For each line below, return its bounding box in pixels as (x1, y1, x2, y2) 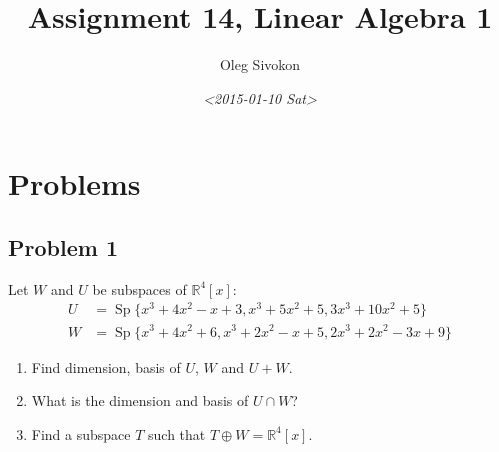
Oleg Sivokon (219, 54, 301, 75)
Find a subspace (31, 423, 131, 444)
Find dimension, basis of (31, 356, 181, 377)
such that (148, 423, 206, 444)
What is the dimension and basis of (31, 390, 249, 411)
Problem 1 (8, 231, 118, 262)
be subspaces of (92, 278, 187, 299)
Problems (8, 163, 141, 204)
